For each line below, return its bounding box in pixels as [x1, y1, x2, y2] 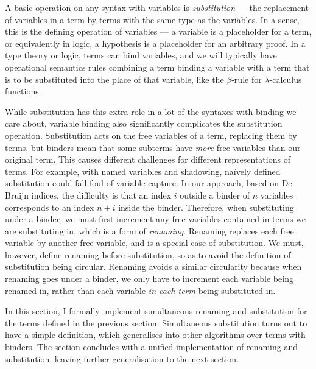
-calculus [269, 72, 302, 85]
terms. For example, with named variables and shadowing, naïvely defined [5, 164, 281, 177]
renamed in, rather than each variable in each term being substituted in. [5, 284, 276, 297]
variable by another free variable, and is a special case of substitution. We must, [5, 236, 304, 249]
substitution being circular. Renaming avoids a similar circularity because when [5, 260, 302, 273]
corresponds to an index [5, 200, 94, 213]
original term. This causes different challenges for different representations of [5, 153, 290, 166]
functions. [5, 85, 41, 97]
